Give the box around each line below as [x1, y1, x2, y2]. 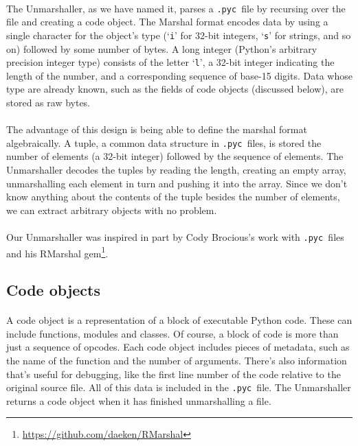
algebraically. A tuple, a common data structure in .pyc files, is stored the [6, 135, 322, 150]
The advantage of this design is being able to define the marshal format [6, 122, 307, 137]
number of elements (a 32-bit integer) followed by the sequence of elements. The [6, 149, 344, 163]
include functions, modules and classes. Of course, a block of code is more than [6, 326, 339, 340]
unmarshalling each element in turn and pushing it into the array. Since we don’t [6, 176, 348, 190]
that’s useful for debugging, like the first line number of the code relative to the [6, 366, 341, 381]
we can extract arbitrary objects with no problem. [6, 202, 217, 217]
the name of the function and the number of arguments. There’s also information [6, 353, 347, 367]
